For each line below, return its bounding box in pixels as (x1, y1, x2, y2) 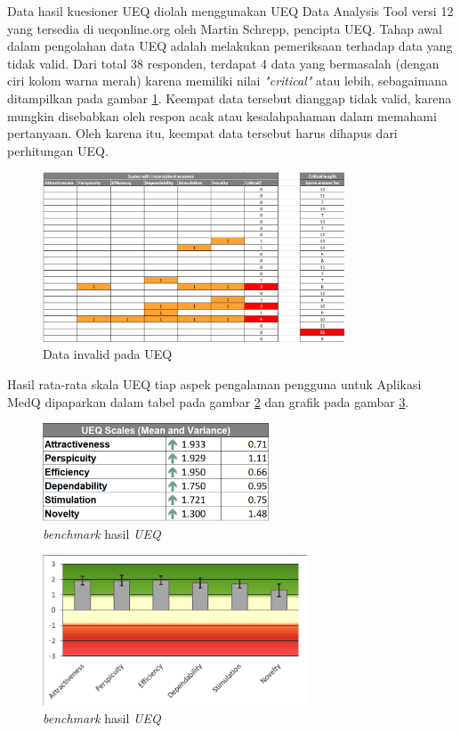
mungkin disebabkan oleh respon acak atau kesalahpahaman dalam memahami (7, 106, 437, 125)
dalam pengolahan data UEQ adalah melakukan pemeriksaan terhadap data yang (7, 37, 453, 55)
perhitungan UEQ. (7, 141, 109, 159)
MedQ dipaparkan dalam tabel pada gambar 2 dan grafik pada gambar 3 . (7, 392, 409, 411)
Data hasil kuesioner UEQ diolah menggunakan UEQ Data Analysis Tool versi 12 (7, 2, 454, 20)
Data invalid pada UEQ (43, 345, 173, 363)
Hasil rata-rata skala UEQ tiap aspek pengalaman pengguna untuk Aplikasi (7, 374, 422, 393)
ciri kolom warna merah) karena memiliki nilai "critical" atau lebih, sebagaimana (7, 71, 448, 90)
